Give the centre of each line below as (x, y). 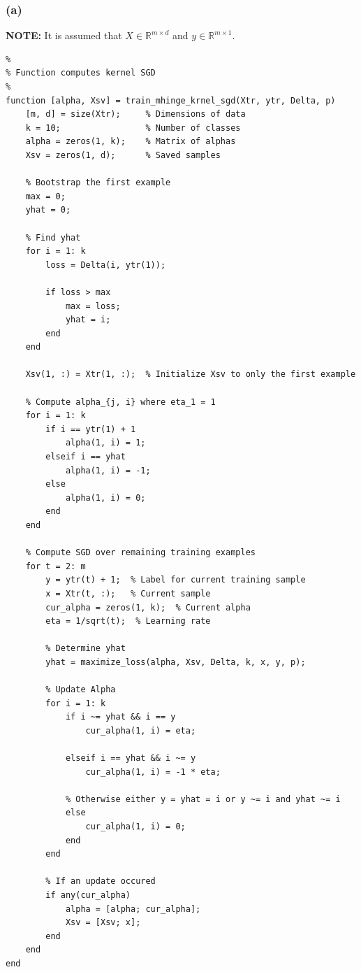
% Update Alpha (81, 690)
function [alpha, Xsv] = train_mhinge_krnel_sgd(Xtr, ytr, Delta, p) (171, 100)
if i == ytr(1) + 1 (91, 429)
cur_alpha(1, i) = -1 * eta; (153, 772)
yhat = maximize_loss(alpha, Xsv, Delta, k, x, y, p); (176, 662)
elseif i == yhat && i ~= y (131, 758)
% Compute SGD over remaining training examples (140, 553)
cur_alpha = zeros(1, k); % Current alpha (148, 607)
